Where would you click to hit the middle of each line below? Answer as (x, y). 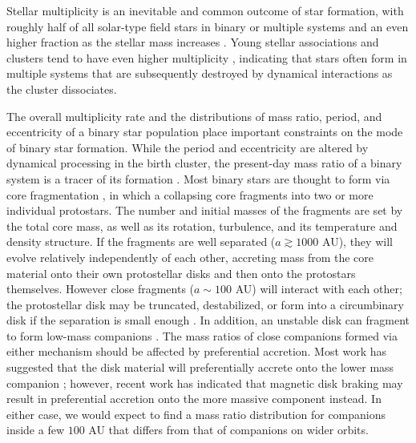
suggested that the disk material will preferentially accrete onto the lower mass (200, 367)
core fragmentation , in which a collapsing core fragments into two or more (190, 194)
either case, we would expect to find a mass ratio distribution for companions (196, 414)
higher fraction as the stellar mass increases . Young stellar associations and (193, 42)
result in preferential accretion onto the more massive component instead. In (194, 399)
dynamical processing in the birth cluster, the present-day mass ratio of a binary (204, 163)
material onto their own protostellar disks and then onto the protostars (181, 273)
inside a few (36, 430)
